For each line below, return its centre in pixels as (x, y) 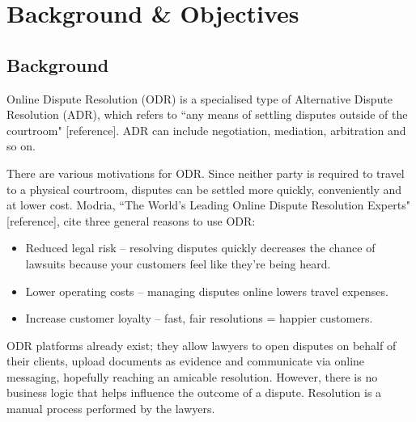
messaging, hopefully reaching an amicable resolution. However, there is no (192, 376)
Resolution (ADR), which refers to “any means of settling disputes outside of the (207, 114)
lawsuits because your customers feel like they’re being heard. (178, 263)
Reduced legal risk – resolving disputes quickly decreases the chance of (200, 248)
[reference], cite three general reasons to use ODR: (131, 220)
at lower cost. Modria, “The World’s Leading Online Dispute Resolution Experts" (208, 205)
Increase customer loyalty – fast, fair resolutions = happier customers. (199, 318)
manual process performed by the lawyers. (111, 409)
